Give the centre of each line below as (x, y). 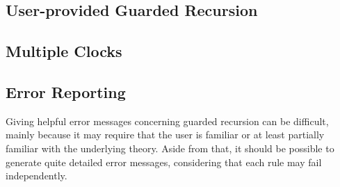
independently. (37, 176)
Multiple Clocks (64, 51)
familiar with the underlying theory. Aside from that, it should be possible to (170, 148)
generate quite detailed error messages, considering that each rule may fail (164, 162)
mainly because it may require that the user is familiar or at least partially (165, 135)
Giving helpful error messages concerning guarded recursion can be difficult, (167, 121)
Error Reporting (66, 91)
